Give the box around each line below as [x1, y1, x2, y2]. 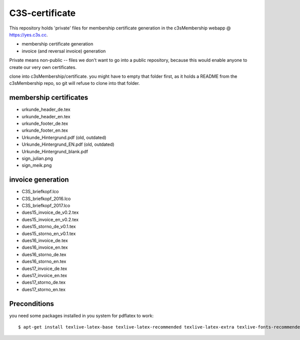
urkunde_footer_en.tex [21, 127, 68, 133]
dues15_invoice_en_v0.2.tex [21, 216, 79, 222]
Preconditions [9, 300, 54, 308]
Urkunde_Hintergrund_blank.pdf [21, 148, 88, 154]
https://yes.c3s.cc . [9, 31, 48, 37]
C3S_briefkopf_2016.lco [21, 195, 71, 202]
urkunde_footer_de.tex [21, 120, 68, 126]
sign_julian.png [21, 155, 53, 161]
